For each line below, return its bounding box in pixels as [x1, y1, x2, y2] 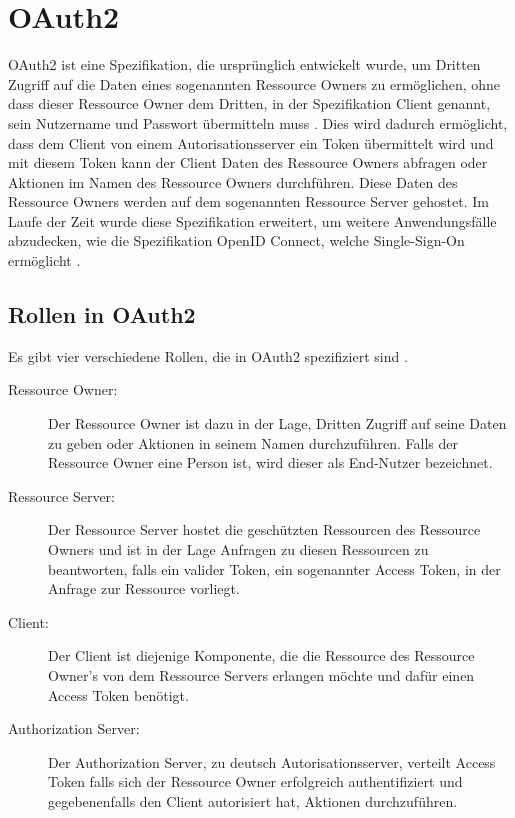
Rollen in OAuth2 [8, 299, 196, 330]
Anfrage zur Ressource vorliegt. [48, 578, 240, 599]
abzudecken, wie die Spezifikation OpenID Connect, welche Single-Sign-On [8, 230, 465, 251]
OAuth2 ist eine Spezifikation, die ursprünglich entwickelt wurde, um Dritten [8, 54, 481, 75]
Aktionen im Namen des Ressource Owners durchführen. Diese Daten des [8, 171, 458, 192]
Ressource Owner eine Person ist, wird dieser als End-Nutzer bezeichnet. [48, 452, 493, 473]
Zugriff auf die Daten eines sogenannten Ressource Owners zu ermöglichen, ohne [8, 73, 501, 94]
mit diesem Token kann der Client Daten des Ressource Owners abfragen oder [8, 152, 488, 173]
